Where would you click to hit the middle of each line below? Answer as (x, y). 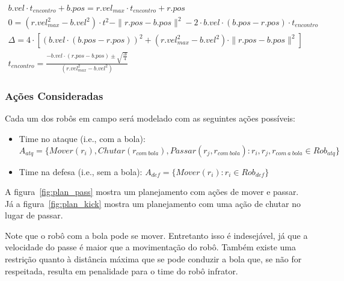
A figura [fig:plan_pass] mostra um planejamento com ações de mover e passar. (152, 192)
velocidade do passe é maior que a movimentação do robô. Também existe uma (151, 247)
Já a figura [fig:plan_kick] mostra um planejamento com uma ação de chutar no (153, 203)
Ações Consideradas (54, 96)
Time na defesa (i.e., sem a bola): (81, 171)
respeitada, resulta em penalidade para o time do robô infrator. (121, 270)
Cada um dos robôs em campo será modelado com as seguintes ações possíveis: (150, 118)
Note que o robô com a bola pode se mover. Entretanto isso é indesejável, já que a (156, 235)
